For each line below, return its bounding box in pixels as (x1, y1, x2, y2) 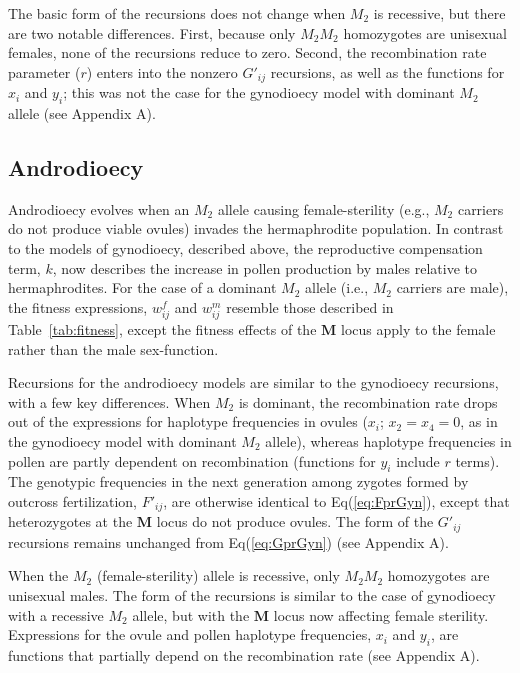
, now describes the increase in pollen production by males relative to (52, 257, 478, 278)
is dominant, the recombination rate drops (238, 391, 498, 412)
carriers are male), (396, 277, 509, 298)
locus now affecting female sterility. (273, 604, 489, 625)
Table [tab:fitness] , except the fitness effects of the (8, 318, 317, 339)
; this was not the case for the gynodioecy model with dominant (63, 82, 455, 103)
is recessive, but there (373, 3, 506, 23)
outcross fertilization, (8, 490, 137, 511)
